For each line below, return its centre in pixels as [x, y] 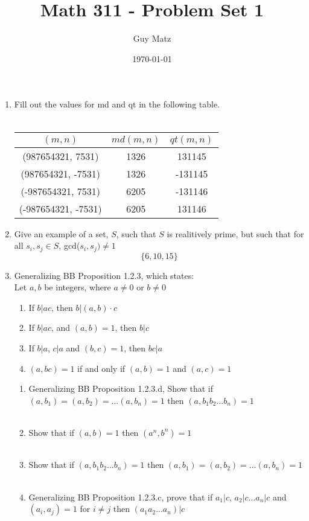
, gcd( [69, 245]
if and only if [101, 368]
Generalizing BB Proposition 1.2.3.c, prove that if [121, 497]
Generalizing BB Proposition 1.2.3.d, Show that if [121, 388]
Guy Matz [152, 38]
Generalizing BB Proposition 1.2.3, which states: [104, 275]
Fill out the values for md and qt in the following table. [117, 104]
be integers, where [78, 287]
